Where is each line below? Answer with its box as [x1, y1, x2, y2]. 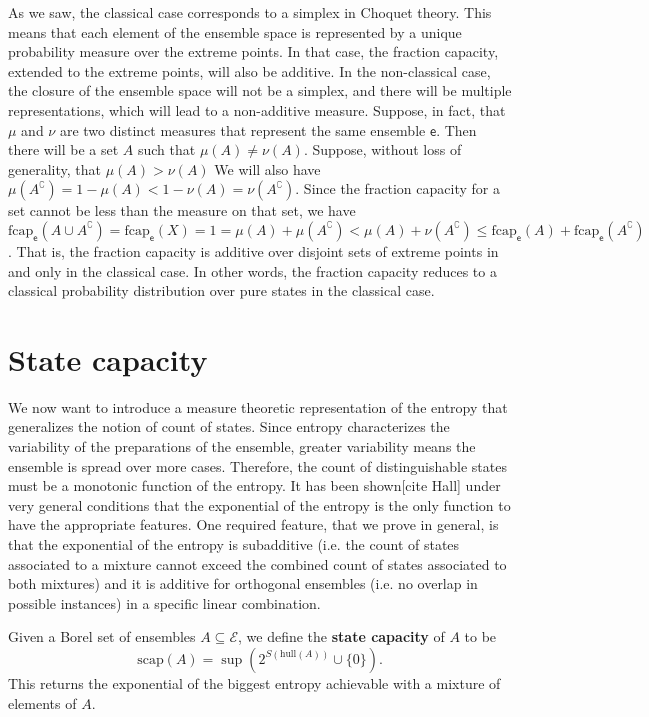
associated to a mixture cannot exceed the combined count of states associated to [8, 553, 507, 574]
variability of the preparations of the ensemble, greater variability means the [8, 436, 476, 457]
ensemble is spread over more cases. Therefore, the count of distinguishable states [8, 455, 507, 476]
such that [137, 139, 196, 160]
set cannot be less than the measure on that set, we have [8, 200, 356, 221]
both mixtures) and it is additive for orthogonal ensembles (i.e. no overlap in [8, 573, 478, 594]
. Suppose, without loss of [303, 139, 462, 160]
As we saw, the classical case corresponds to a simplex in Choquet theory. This [8, 2, 492, 22]
